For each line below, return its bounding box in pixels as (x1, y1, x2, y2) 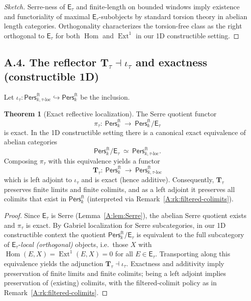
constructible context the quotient (4, 229, 106, 240)
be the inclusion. (80, 91, 130, 102)
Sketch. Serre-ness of (4, 1, 65, 11)
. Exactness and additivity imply (126, 258, 225, 268)
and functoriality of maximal (4, 11, 90, 21)
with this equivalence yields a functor (48, 155, 160, 165)
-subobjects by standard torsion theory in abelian (99, 11, 248, 21)
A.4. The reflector (4, 54, 97, 69)
